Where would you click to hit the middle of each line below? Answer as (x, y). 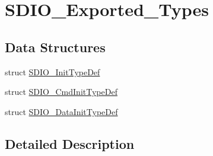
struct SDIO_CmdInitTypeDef (61, 92)
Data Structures (55, 47)
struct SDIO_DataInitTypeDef (61, 111)
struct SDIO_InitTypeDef (53, 71)
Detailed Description (70, 143)
